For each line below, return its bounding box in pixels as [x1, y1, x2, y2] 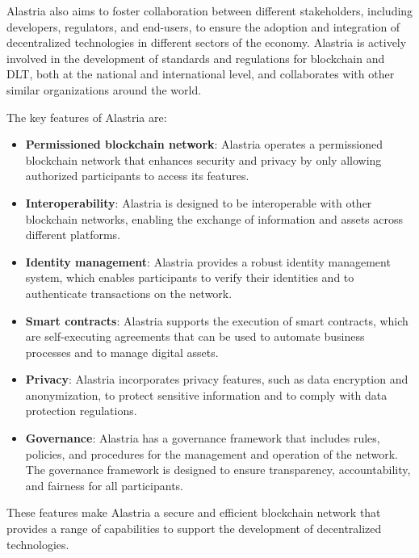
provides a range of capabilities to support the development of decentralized [6, 520, 382, 537]
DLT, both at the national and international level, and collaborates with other [6, 65, 395, 82]
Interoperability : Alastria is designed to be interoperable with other [25, 194, 372, 211]
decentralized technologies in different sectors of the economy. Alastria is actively [6, 34, 407, 51]
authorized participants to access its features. [25, 167, 249, 184]
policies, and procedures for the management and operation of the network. [25, 445, 398, 462]
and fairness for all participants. [25, 476, 184, 493]
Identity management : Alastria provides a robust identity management [25, 253, 391, 270]
